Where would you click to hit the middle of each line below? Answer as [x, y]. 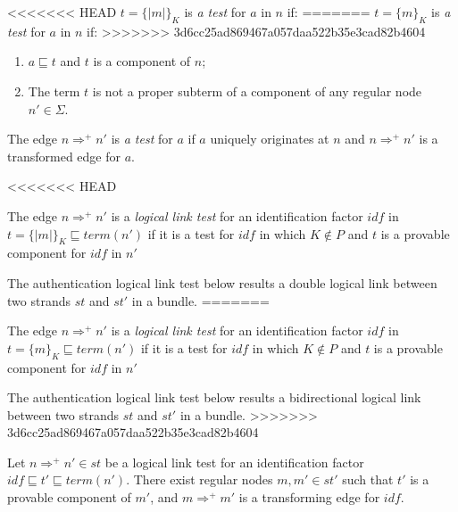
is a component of [142, 61]
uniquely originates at [270, 139]
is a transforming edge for [309, 497]
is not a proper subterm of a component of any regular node [257, 91]
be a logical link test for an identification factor [234, 462]
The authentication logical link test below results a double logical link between [222, 282]
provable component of [69, 497]
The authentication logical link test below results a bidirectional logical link [214, 397]
